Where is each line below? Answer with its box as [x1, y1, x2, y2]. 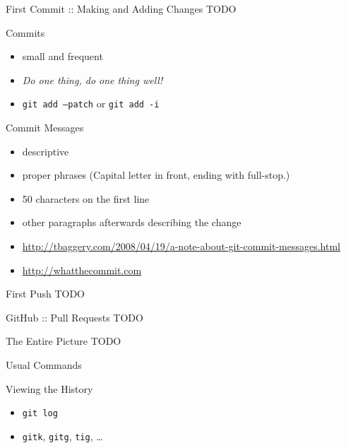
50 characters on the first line [22, 191, 150, 206]
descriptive [22, 143, 69, 158]
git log [22, 408, 58, 419]
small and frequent [22, 49, 103, 64]
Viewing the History [6, 381, 93, 396]
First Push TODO [6, 286, 85, 301]
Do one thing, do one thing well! [22, 72, 163, 87]
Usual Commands [6, 357, 82, 372]
